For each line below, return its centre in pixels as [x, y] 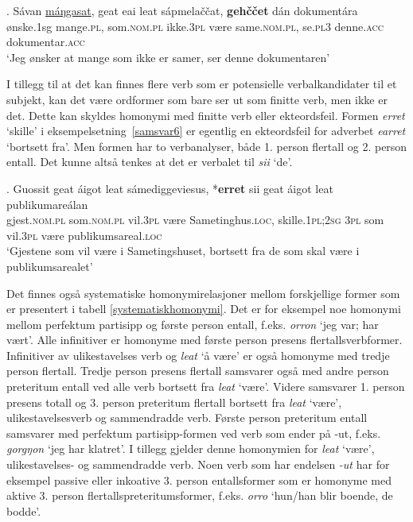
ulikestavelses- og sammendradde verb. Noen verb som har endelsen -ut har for [198, 464]
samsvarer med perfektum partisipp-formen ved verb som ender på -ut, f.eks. [194, 433]
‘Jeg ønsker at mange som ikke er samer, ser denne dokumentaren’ [168, 57]
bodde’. [24, 510]
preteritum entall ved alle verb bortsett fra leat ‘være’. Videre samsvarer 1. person [206, 387]
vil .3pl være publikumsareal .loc [84, 235]
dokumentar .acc [46, 42]
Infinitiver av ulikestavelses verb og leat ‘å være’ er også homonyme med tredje [198, 355]
